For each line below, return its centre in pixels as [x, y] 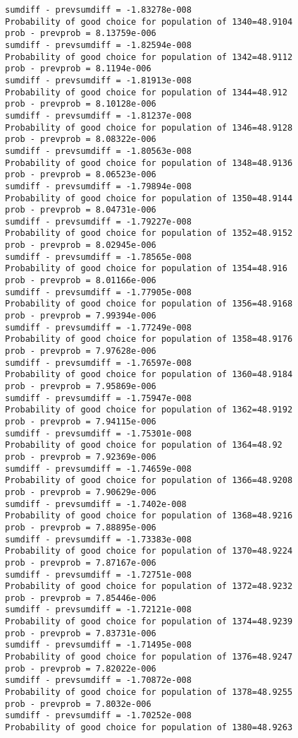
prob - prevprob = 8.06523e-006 [81, 175]
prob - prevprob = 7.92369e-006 [81, 457]
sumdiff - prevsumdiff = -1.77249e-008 [98, 327]
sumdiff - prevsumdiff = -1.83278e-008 [98, 10]
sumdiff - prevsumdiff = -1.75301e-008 [98, 433]
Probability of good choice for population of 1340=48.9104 [149, 22]
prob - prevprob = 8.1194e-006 [78, 69]
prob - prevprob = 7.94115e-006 [81, 421]
